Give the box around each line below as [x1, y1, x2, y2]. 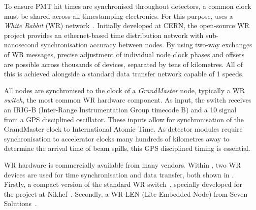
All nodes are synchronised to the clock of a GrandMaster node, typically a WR [4, 85, 245, 95]
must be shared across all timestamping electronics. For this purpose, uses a [4, 10, 233, 21]
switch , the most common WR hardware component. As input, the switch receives [4, 95, 252, 105]
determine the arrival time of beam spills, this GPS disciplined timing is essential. [4, 143, 251, 153]
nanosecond [4, 39, 39, 50]
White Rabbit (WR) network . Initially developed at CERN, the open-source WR [4, 20, 250, 31]
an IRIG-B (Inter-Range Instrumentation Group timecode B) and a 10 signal [4, 104, 237, 114]
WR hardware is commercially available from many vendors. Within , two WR [4, 159, 241, 170]
